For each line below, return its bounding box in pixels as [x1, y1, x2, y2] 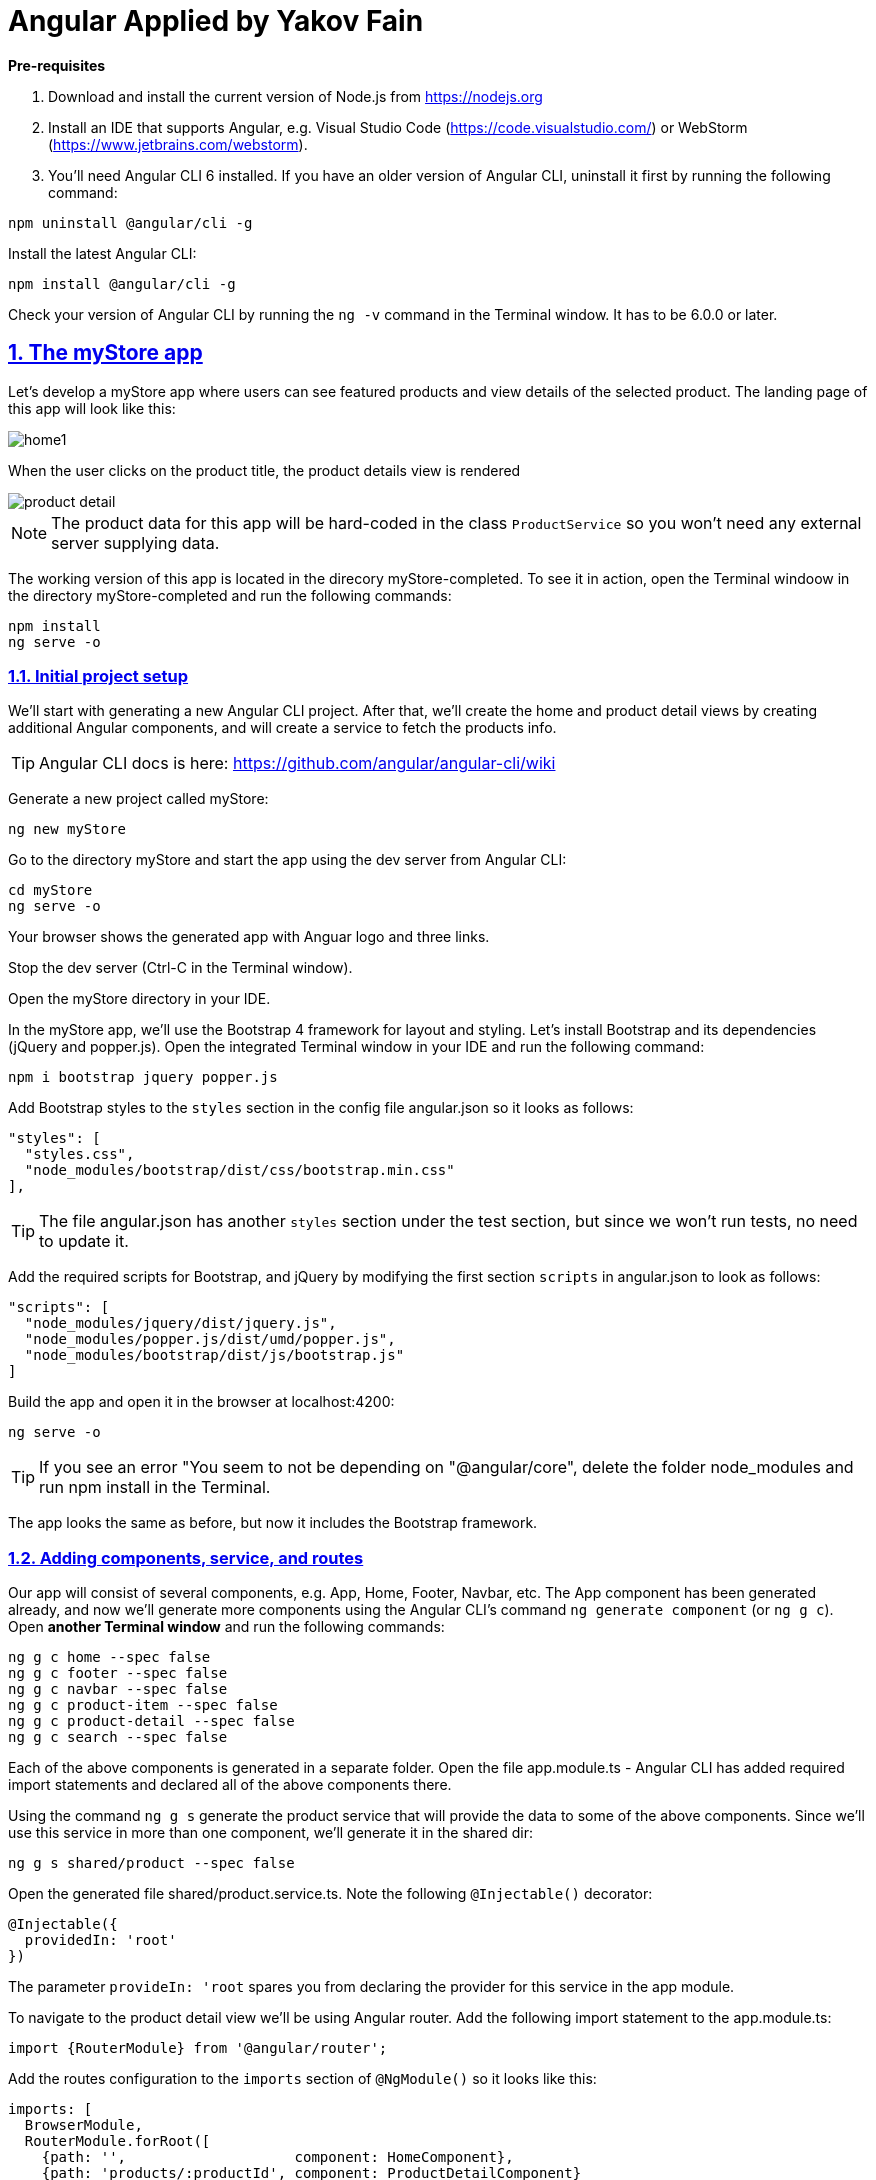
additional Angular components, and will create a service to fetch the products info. [8, 719, 557, 737]
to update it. [39, 1231, 129, 1252]
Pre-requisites [8, 56, 106, 74]
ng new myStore [8, 821, 127, 838]
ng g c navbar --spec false [8, 1681, 228, 1698]
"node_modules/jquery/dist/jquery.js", [24, 1315, 337, 1332]
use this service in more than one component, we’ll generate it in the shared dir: [8, 1824, 533, 1842]
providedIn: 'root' [24, 1932, 177, 1949]
